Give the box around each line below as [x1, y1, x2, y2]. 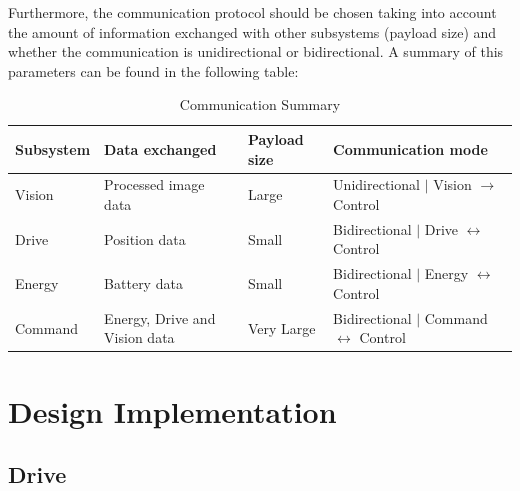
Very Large [247, 317, 316, 338]
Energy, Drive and [104, 307, 216, 328]
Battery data [104, 273, 183, 294]
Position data [104, 228, 186, 249]
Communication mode [333, 138, 488, 159]
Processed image [104, 174, 205, 195]
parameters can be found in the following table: [8, 60, 299, 81]
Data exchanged [104, 138, 217, 159]
